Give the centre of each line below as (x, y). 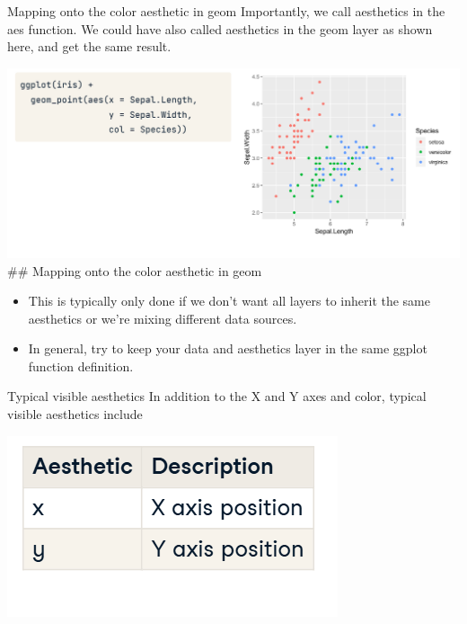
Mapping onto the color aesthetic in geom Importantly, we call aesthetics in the (226, 11)
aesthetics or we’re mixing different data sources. (163, 318)
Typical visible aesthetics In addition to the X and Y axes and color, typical (217, 396)
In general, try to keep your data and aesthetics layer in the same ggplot (228, 348)
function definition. (81, 365)
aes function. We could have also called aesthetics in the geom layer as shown (220, 28)
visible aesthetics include (75, 414)
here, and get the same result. (89, 46)
